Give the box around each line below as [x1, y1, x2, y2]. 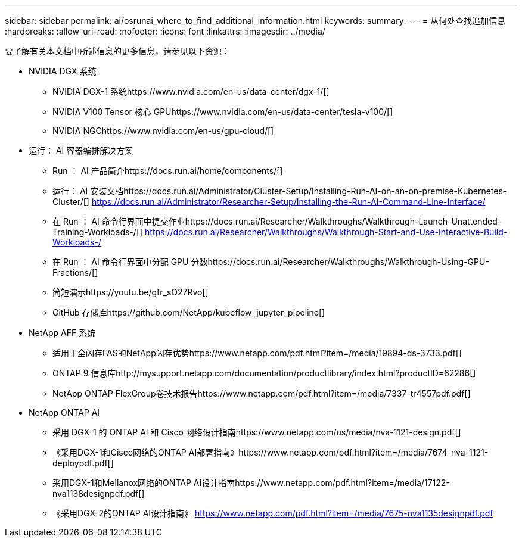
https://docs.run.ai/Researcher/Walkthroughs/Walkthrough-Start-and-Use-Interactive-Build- [145, 227, 508, 237]
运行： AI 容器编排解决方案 [29, 145, 133, 155]
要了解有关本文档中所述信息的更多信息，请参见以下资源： [5, 46, 230, 56]
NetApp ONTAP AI [29, 407, 100, 418]
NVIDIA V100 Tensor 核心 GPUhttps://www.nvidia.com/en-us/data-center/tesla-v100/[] [52, 107, 393, 117]
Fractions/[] [52, 267, 98, 278]
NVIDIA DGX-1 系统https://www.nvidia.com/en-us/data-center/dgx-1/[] [52, 86, 330, 96]
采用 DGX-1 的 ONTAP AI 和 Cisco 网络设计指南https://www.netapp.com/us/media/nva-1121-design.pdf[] [52, 427, 461, 437]
